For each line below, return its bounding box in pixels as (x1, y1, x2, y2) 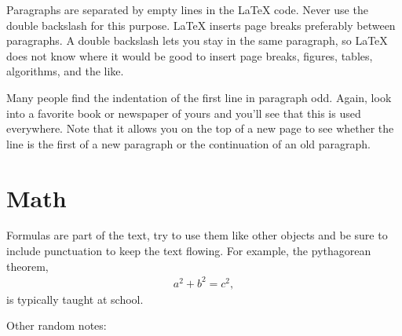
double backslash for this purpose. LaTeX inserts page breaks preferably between (6, 16, 396, 33)
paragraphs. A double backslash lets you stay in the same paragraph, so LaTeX (6, 32, 388, 49)
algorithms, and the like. (6, 63, 124, 79)
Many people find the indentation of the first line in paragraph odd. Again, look (6, 89, 392, 105)
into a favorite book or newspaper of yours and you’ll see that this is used (6, 104, 361, 121)
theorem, (6, 257, 49, 274)
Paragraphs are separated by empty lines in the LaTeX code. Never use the (6, 2, 368, 17)
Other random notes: (6, 317, 107, 334)
